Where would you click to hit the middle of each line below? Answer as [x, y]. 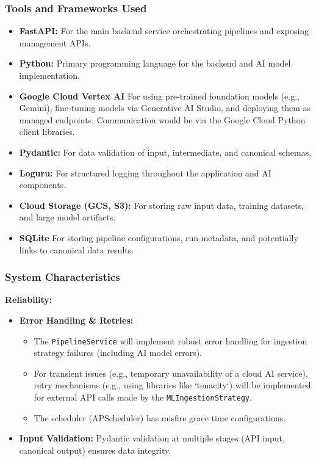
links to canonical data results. [77, 249]
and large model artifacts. [67, 217]
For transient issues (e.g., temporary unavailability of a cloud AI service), [171, 373]
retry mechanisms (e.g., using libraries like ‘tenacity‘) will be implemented [172, 385]
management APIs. [55, 42]
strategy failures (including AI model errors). [118, 353]
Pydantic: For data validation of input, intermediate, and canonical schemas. [165, 152]
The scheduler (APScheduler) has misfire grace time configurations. [160, 417]
